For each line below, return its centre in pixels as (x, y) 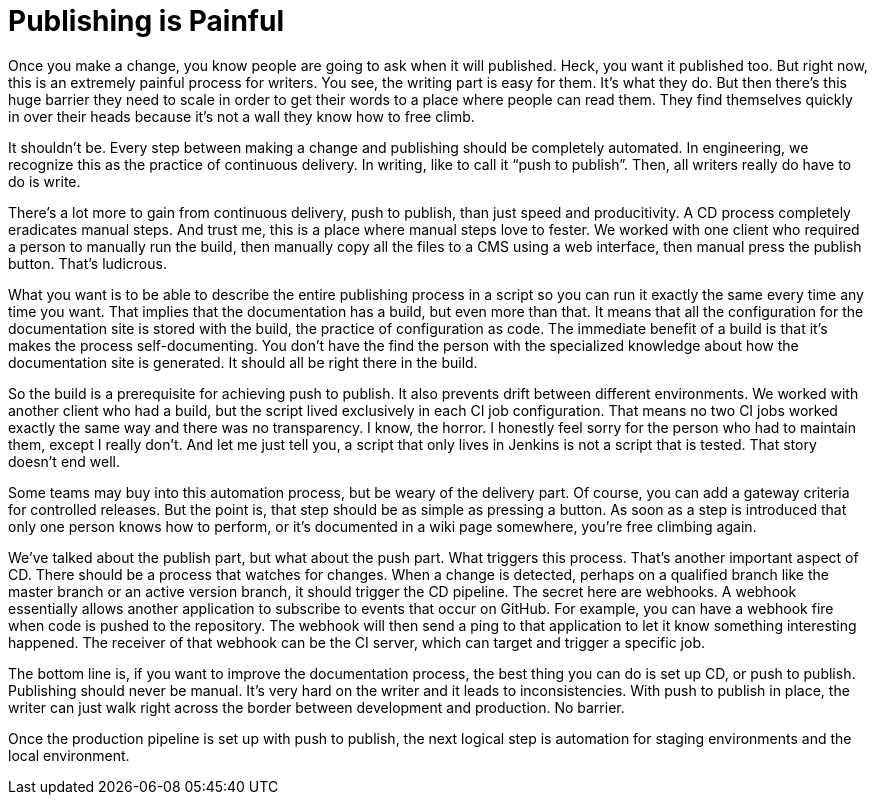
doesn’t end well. (64, 461)
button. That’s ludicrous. (87, 263)
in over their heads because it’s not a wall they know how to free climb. (241, 116)
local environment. (69, 755)
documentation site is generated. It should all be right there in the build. (243, 362)
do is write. (44, 181)
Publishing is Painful (146, 21)
